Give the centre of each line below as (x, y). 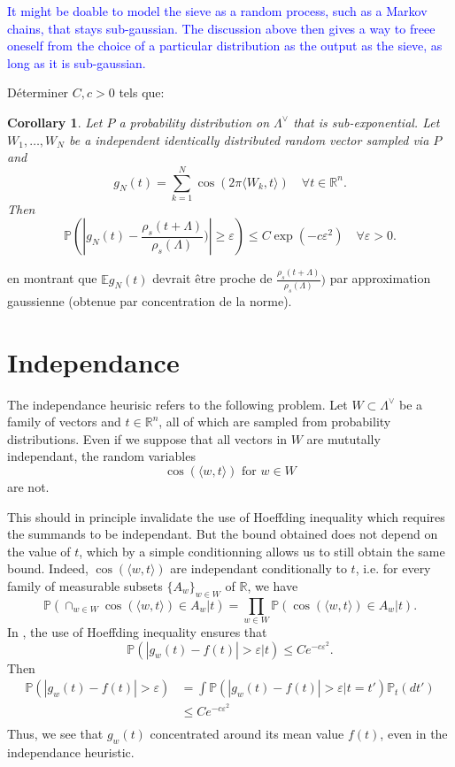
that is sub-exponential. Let (366, 122)
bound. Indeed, (48, 568)
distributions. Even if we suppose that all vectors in (147, 438)
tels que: (142, 92)
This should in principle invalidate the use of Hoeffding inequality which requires (226, 516)
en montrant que (52, 278)
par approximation (380, 278)
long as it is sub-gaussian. (77, 62)
